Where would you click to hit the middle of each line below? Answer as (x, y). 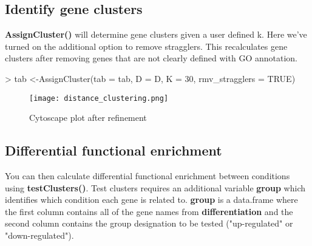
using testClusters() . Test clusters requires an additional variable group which (155, 187)
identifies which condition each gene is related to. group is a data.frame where (151, 200)
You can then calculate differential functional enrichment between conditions (148, 176)
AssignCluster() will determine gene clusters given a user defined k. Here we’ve (156, 34)
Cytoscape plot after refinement (88, 118)
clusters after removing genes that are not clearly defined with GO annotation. (151, 58)
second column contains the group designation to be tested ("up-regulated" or (149, 223)
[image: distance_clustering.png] (99, 98)
